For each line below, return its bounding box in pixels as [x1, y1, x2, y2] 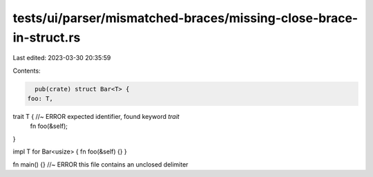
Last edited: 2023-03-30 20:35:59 [12, 54, 111, 62]
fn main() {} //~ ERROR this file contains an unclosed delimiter [12, 160, 189, 169]
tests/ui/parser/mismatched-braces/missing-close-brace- [12, 10, 358, 26]
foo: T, [27, 95, 53, 103]
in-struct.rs [12, 30, 81, 45]
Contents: [12, 66, 41, 75]
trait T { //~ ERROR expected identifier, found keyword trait [12, 113, 180, 121]
